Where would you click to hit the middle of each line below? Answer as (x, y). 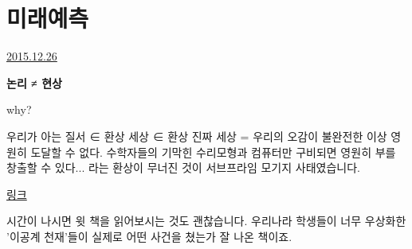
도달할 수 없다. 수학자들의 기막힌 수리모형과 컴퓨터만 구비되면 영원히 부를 (213, 152)
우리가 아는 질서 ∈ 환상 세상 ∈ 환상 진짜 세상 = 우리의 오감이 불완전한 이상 (197, 136)
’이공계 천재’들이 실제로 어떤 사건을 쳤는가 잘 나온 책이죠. (149, 236)
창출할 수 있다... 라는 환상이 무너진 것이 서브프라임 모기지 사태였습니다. (183, 167)
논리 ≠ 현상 (34, 82)
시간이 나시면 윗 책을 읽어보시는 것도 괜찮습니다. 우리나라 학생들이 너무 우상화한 (206, 221)
